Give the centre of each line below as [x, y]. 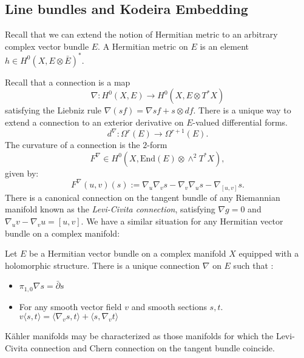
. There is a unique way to [242, 110]
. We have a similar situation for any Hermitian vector [182, 221]
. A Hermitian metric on [143, 46]
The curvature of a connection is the [73, 145]
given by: [22, 173]
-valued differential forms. [240, 122]
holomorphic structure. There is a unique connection [103, 265]
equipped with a [269, 253]
